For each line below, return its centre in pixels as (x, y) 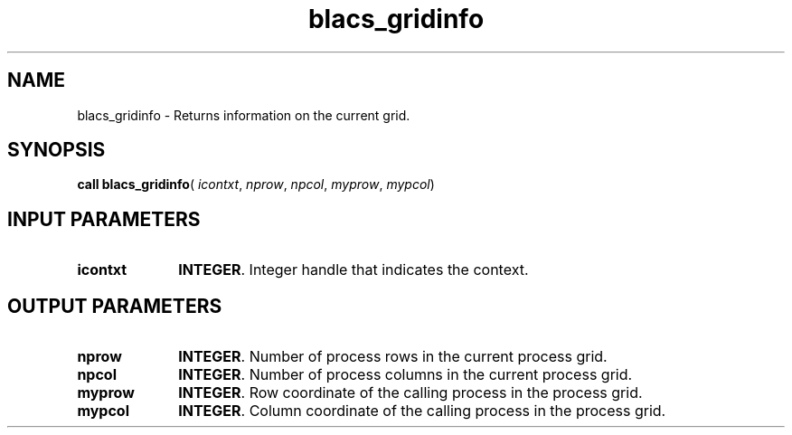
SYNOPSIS (57, 150)
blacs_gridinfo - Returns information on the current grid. (244, 115)
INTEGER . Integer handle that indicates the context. (354, 270)
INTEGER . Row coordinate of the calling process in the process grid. (410, 393)
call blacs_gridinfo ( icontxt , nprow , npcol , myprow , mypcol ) (256, 184)
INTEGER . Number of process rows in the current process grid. (393, 357)
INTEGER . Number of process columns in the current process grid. (405, 375)
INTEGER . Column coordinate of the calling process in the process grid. (422, 411)
